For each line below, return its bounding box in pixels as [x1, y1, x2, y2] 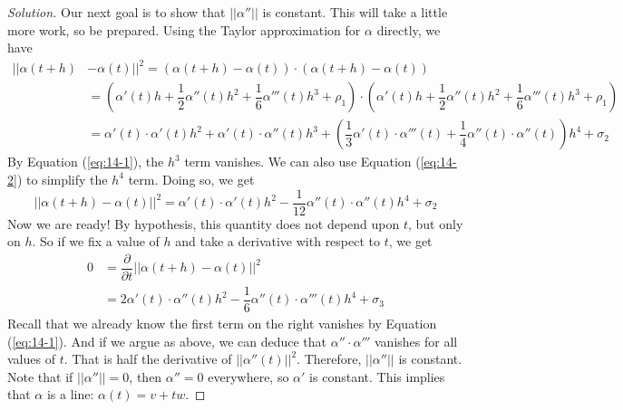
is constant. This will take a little [262, 3, 448, 21]
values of [7, 349, 55, 368]
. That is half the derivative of [63, 349, 232, 368]
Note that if [7, 367, 73, 386]
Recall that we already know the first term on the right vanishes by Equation [7, 314, 437, 332]
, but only [408, 214, 463, 233]
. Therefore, [297, 349, 362, 368]
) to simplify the [16, 169, 108, 188]
